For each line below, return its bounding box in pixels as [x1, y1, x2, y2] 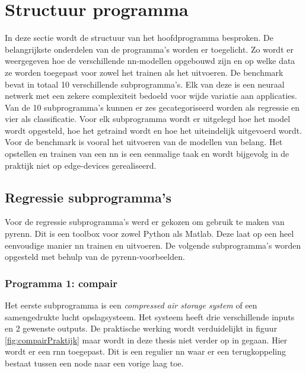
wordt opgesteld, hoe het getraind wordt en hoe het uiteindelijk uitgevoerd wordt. [5, 124, 302, 136]
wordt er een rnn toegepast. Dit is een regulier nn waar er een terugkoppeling [5, 345, 286, 358]
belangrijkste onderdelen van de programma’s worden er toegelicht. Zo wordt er [5, 43, 294, 55]
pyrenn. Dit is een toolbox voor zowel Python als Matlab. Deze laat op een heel [5, 227, 294, 240]
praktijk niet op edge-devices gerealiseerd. [5, 159, 157, 171]
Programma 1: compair [5, 275, 117, 290]
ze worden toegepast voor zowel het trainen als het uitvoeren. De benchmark [5, 66, 283, 78]
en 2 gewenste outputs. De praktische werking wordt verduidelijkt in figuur [5, 322, 278, 335]
